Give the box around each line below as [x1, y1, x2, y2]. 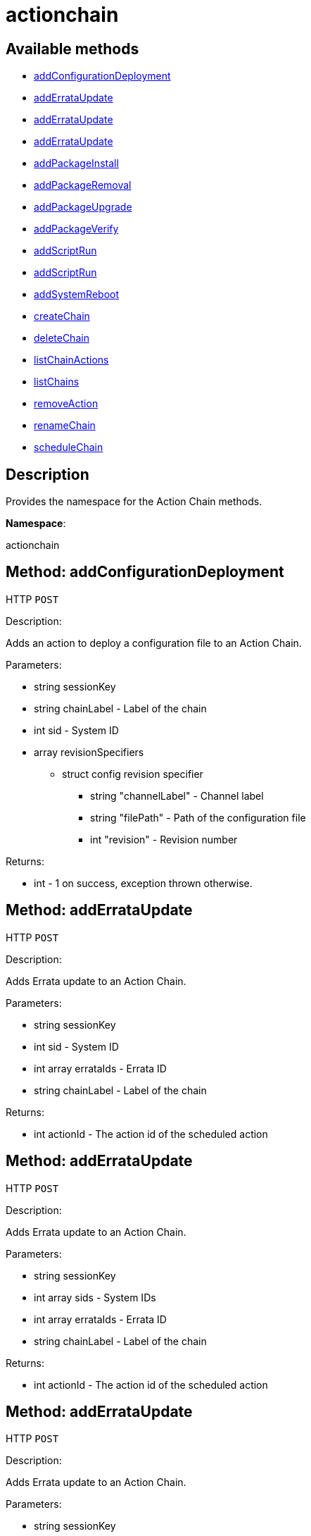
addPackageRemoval [34, 179, 132, 192]
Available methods [6, 39, 139, 58]
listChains [34, 376, 80, 388]
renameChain [34, 419, 96, 432]
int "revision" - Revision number [90, 833, 238, 846]
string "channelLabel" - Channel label [90, 789, 264, 802]
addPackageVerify [34, 223, 119, 235]
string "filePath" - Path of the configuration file [90, 811, 306, 824]
